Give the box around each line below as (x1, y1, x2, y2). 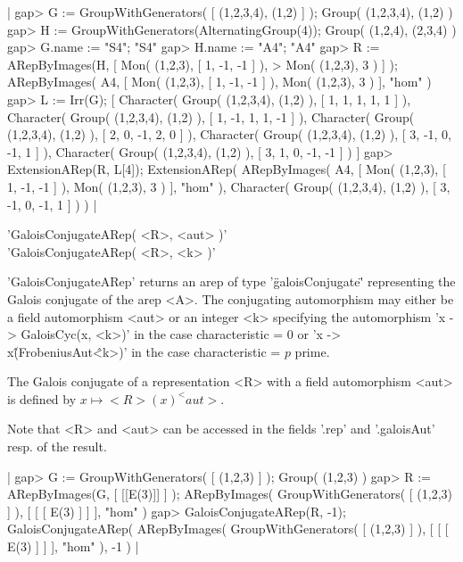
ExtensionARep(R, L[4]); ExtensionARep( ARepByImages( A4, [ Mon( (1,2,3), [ (7, 160, 446, 178)
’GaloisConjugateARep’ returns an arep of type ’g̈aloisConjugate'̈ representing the (7, 272, 456, 291)
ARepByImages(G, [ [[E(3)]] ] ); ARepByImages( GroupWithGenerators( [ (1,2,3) (7, 484, 453, 503)
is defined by (7, 389, 77, 408)
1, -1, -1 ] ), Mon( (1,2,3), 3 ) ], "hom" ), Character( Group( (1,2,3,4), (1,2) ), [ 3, (7, 177, 451, 195)
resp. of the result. (7, 437, 107, 456)
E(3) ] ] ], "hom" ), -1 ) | (7, 537, 139, 556)
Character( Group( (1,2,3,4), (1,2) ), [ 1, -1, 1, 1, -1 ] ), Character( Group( (7, 107, 415, 126)
